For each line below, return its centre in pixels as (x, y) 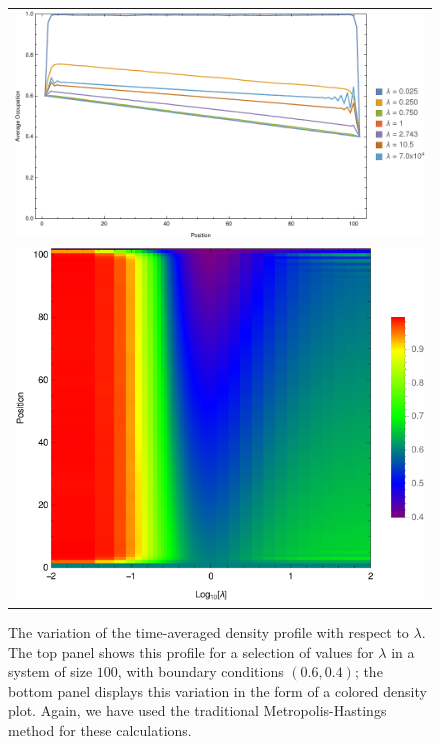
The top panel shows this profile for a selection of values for (191, 651)
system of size (50, 671)
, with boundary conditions (200, 671)
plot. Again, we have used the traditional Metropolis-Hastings (197, 710)
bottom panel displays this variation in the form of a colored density (217, 690)
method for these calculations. (100, 730)
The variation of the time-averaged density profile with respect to (208, 632)
